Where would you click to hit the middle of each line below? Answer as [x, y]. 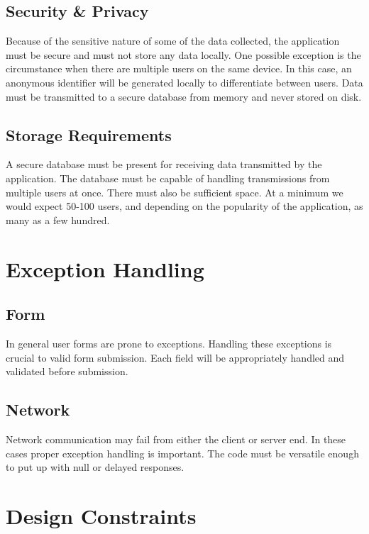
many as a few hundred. [58, 219]
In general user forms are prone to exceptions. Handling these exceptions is [169, 343]
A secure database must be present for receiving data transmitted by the [164, 164]
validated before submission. [67, 371]
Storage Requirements [89, 134]
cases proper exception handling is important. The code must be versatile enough [182, 453]
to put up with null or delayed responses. [95, 467]
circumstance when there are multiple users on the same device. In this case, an [179, 68]
